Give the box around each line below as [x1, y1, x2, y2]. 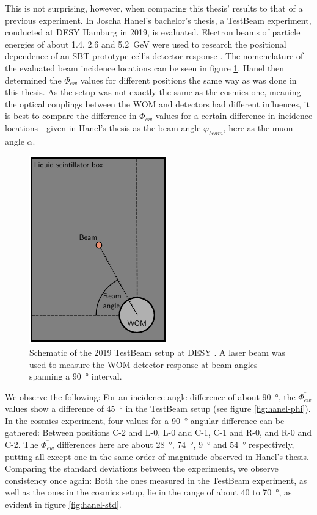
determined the [5, 73, 62, 86]
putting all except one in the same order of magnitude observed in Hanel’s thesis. [5, 450, 309, 463]
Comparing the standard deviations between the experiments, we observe [5, 462, 279, 475]
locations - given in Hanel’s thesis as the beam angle [5, 121, 201, 134]
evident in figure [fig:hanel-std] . [5, 498, 122, 511]
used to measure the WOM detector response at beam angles [29, 358, 258, 370]
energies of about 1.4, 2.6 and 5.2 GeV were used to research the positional [5, 37, 286, 50]
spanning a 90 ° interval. [29, 370, 122, 383]
